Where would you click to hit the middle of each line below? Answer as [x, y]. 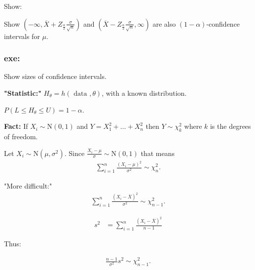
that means [158, 153]
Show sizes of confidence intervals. [55, 76]
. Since [74, 153]
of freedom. [21, 136]
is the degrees [230, 126]
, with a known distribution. [144, 93]
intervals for [22, 36]
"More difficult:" [28, 186]
